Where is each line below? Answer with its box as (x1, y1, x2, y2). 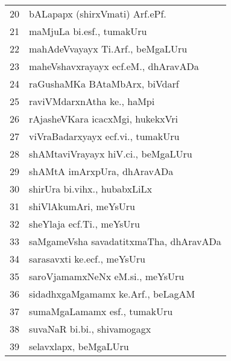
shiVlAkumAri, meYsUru (29, 199, 135, 213)
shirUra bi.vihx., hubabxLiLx (29, 182, 152, 196)
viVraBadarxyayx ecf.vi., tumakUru (29, 129, 180, 143)
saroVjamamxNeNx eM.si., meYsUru (29, 269, 185, 283)
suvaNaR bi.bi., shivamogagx (29, 322, 151, 336)
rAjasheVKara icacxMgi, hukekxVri (29, 112, 178, 126)
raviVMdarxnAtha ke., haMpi (29, 94, 155, 108)
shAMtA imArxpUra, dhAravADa (29, 164, 174, 178)
